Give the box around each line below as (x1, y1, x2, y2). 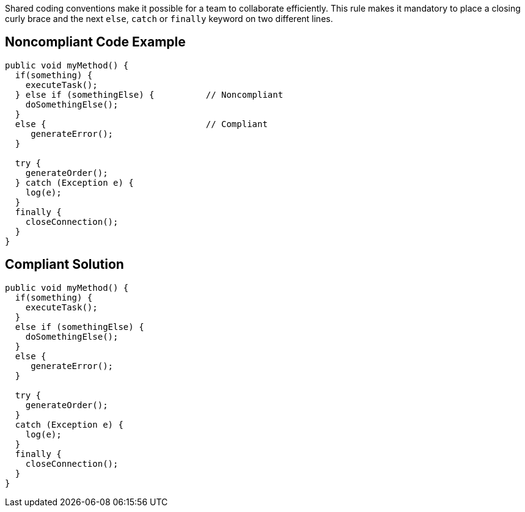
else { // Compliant (15, 119, 268, 129)
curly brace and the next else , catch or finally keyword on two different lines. (5, 13, 333, 24)
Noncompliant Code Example (5, 34, 186, 50)
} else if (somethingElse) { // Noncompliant (15, 89, 284, 100)
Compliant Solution (5, 257, 124, 272)
